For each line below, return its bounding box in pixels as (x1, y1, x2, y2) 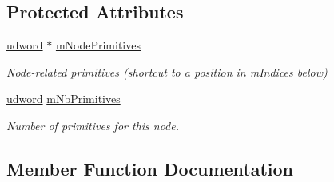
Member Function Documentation (6, 156, 294, 180)
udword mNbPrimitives (6, 90, 121, 107)
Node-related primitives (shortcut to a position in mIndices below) (6, 63, 328, 80)
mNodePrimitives (55, 37, 141, 53)
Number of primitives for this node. (6, 117, 180, 133)
